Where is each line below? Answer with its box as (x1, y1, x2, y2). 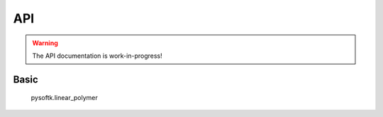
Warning (32, 39, 58, 47)
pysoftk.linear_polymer (30, 94, 99, 102)
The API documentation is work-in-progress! (32, 51, 162, 60)
